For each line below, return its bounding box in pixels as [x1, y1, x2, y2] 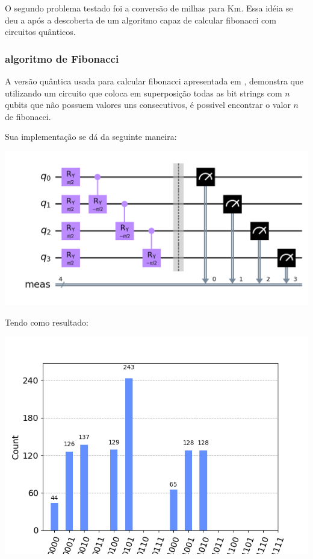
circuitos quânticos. [5, 25, 76, 38]
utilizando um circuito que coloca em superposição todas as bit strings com [5, 86, 282, 99]
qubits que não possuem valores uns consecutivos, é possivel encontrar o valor [5, 98, 291, 111]
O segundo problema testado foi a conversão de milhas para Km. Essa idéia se [5, 2, 293, 14]
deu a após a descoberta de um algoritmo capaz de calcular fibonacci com [5, 13, 276, 26]
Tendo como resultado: [5, 316, 88, 328]
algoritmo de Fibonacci [5, 51, 119, 66]
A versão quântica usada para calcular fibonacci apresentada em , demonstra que [5, 75, 303, 87]
